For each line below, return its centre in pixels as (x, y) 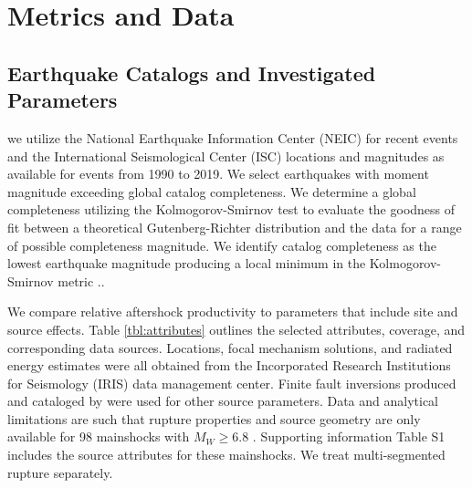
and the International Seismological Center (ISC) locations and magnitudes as (226, 156)
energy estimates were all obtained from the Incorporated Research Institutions (229, 365)
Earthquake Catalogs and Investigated (192, 73)
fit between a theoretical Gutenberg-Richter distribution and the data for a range (235, 227)
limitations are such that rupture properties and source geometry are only (214, 418)
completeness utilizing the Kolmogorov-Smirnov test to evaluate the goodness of (231, 209)
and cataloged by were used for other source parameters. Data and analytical (223, 401)
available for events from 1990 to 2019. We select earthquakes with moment (218, 174)
